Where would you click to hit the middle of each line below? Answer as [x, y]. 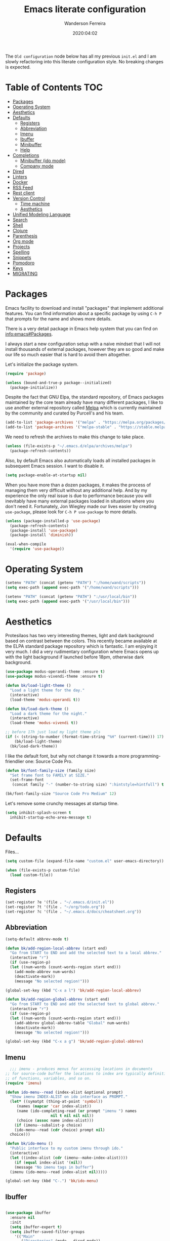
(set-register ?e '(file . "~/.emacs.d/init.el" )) [60, 902]
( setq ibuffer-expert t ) [36, 1227]
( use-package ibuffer [28, 1213]
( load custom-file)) [31, 875]
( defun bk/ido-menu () [29, 1144]
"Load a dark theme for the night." [48, 714]
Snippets [22, 257]
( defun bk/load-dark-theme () [37, 709]
